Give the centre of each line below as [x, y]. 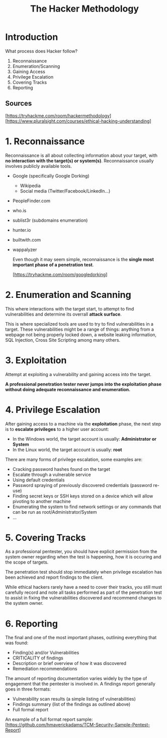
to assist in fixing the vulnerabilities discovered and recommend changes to [83, 598]
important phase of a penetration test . [53, 265]
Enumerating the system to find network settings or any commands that [87, 507]
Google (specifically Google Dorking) [51, 176]
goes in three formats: [28, 689]
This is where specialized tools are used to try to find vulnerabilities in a [79, 324]
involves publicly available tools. [38, 166]
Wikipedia [30, 186]
